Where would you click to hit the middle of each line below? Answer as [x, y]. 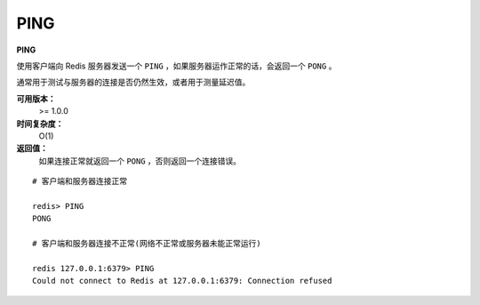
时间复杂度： [40, 124]
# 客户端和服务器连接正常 [80, 181]
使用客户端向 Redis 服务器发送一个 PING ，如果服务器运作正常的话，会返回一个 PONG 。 [176, 66]
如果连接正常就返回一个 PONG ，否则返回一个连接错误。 [140, 161]
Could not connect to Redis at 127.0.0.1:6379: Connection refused [182, 281]
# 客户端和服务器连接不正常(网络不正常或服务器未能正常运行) [147, 244]
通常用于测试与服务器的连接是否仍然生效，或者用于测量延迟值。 [133, 82]
